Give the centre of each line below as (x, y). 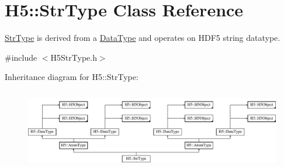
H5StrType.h (74, 57)
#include (21, 57)
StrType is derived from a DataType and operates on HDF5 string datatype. (143, 38)
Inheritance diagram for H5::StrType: (72, 77)
